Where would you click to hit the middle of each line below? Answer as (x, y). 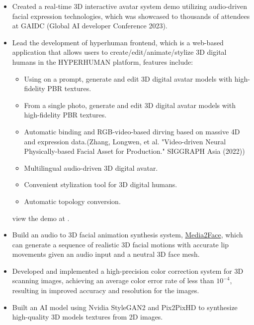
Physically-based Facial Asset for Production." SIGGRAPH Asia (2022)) (134, 151)
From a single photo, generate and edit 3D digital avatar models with (130, 105)
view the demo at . (41, 218)
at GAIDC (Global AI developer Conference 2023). (90, 26)
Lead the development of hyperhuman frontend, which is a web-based (118, 42)
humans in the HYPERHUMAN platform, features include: (103, 61)
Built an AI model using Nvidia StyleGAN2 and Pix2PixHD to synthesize (125, 307)
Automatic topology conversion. (72, 201)
